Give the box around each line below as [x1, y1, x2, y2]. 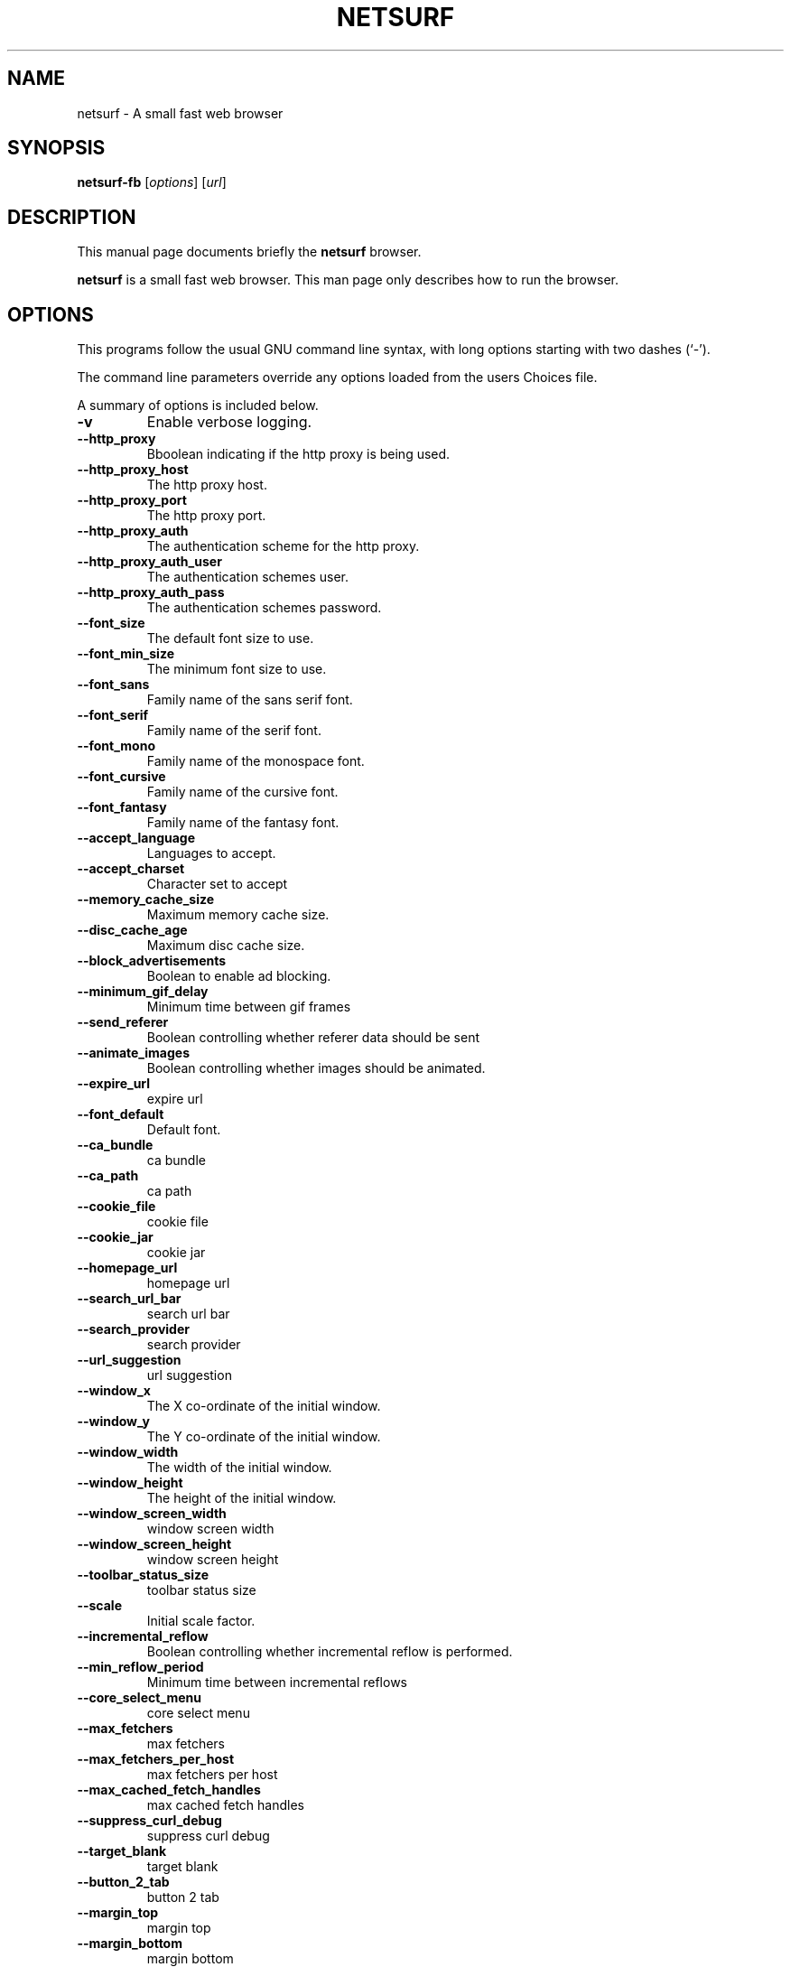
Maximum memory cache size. [146, 907, 330, 923]
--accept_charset [77, 861, 185, 877]
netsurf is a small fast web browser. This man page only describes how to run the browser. [77, 272, 619, 288]
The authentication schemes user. [146, 569, 349, 585]
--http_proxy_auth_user [77, 554, 222, 570]
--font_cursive [77, 769, 166, 785]
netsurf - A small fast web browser [77, 105, 284, 121]
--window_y [77, 1413, 151, 1430]
